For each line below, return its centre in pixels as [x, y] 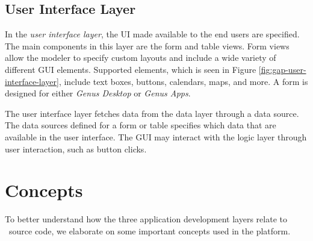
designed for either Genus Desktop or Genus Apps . [98, 93]
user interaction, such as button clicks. [76, 149]
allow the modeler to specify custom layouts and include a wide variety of [141, 58]
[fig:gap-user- [282, 69]
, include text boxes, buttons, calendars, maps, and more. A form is [183, 81]
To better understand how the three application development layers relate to [146, 219]
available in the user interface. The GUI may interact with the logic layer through [156, 136]
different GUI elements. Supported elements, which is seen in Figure [131, 69]
